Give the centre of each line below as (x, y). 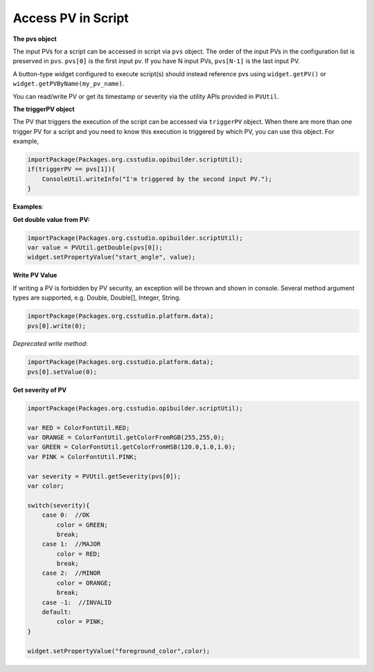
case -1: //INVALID (77, 602)
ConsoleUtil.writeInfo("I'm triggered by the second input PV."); (157, 179)
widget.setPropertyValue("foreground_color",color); (119, 651)
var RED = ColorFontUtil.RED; (79, 428)
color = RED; (79, 554)
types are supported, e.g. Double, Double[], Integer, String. (97, 298)
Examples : (28, 207)
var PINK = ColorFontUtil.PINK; (82, 457)
